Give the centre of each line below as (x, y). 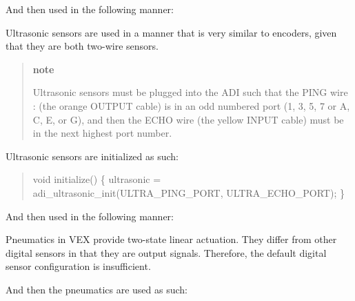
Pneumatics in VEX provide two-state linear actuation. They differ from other (171, 239)
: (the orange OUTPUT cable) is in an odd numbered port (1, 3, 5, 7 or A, (191, 105)
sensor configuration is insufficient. (78, 266)
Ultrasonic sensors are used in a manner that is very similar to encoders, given (171, 32)
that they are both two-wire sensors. (82, 46)
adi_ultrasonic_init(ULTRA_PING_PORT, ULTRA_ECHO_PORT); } (189, 192)
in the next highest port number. (102, 133)
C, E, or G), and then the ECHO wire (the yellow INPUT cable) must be (188, 119)
